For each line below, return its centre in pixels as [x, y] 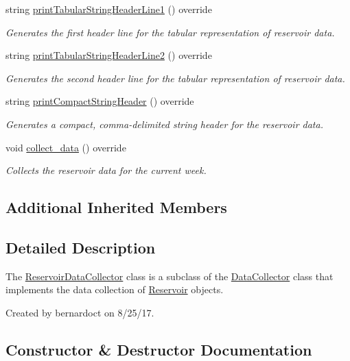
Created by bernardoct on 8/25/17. [80, 312]
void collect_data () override [66, 147]
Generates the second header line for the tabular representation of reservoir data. [175, 78]
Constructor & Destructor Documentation [159, 349]
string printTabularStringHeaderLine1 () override [109, 9]
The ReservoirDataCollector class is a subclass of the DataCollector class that [170, 276]
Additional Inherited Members [116, 207]
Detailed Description [81, 247]
